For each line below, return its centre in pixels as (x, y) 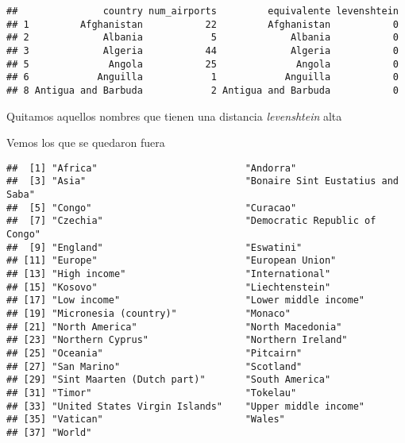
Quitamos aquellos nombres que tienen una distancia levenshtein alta (174, 116)
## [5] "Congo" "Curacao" (152, 208)
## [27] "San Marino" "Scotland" (154, 366)
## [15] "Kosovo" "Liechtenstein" (169, 287)
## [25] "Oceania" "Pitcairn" (154, 353)
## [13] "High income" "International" (169, 274)
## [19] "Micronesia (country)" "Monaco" (148, 314)
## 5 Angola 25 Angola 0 (202, 64)
